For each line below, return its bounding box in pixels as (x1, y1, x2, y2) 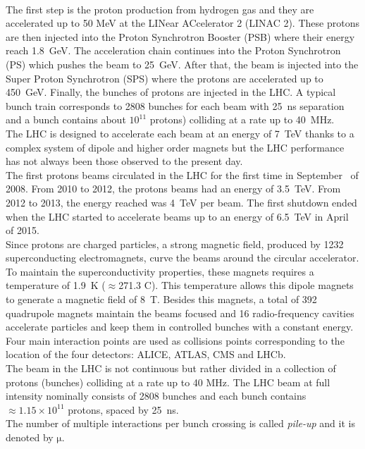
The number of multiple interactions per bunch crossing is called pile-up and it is (6, 416, 355, 431)
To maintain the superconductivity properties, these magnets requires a (6, 264, 314, 278)
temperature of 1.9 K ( (6, 278, 106, 293)
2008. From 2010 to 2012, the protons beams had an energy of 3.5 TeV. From (6, 181, 341, 196)
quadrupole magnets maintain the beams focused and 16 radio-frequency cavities (6, 305, 354, 320)
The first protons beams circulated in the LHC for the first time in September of (6, 167, 359, 182)
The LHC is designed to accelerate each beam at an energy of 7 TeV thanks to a (6, 125, 354, 140)
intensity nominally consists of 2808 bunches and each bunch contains (6, 388, 307, 403)
